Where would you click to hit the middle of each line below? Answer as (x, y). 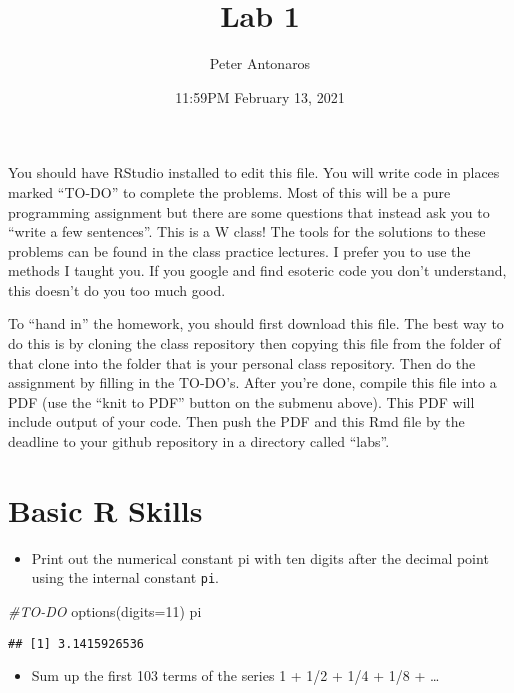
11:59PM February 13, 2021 (260, 96)
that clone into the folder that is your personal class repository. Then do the (242, 362)
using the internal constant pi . (125, 577)
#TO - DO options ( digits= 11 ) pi (105, 611)
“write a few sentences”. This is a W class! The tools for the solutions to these (247, 231)
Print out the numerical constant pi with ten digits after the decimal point (260, 557)
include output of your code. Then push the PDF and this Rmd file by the (236, 421)
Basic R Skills (105, 509)
